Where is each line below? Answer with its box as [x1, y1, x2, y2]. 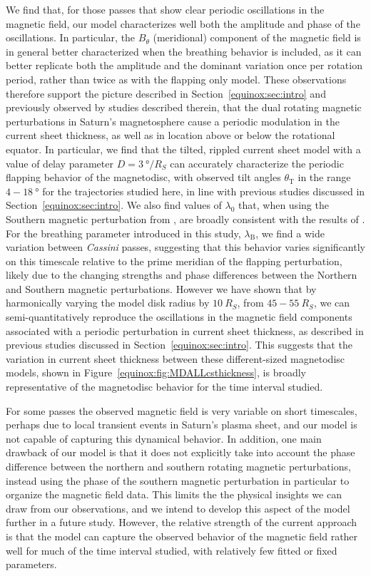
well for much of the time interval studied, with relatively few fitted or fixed [6, 542, 337, 557]
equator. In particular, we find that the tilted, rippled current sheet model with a [6, 141, 361, 156]
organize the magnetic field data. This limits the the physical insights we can [6, 487, 342, 502]
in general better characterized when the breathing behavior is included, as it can [6, 43, 362, 58]
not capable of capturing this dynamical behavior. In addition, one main [6, 431, 322, 446]
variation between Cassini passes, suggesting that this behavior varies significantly [6, 240, 365, 254]
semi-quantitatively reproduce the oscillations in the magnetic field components [6, 309, 352, 324]
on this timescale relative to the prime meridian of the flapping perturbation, [6, 253, 342, 268]
